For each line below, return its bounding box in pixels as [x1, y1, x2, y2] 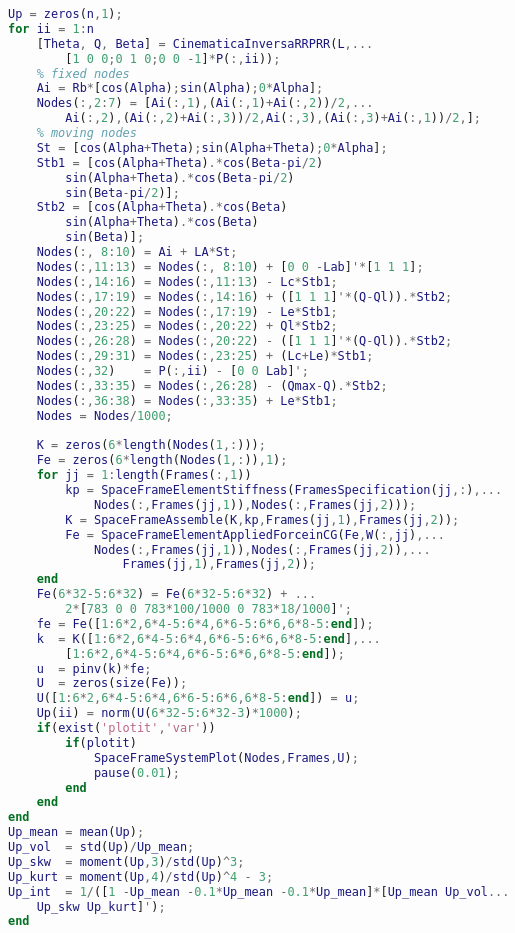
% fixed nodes [36, 66, 130, 81]
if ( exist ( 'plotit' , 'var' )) [36, 721, 216, 735]
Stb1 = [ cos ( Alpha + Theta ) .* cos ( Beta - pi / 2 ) [36, 155, 324, 170]
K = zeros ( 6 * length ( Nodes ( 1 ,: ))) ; [36, 438, 266, 453]
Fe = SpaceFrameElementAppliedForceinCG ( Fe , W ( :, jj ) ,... [65, 527, 445, 542]
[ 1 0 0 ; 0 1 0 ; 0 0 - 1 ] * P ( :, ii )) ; [65, 51, 281, 66]
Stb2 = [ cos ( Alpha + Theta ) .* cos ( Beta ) [36, 200, 288, 215]
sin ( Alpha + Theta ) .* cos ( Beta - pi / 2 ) [65, 170, 295, 185]
